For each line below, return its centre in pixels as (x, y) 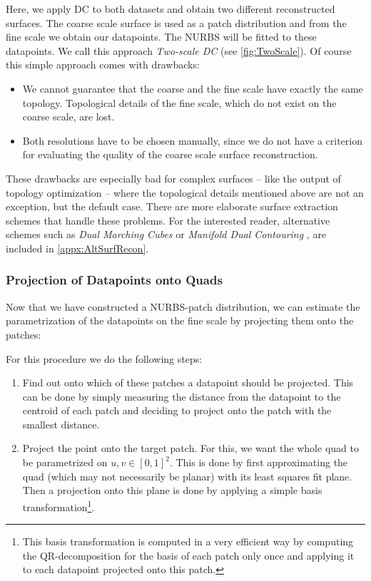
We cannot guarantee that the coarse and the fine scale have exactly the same (193, 88)
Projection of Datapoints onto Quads (114, 280)
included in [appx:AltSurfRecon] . (77, 248)
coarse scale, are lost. (68, 117)
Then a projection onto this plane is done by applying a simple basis (172, 490)
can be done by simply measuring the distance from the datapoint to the (182, 396)
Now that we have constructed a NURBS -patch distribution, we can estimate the (183, 306)
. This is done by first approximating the (259, 462)
